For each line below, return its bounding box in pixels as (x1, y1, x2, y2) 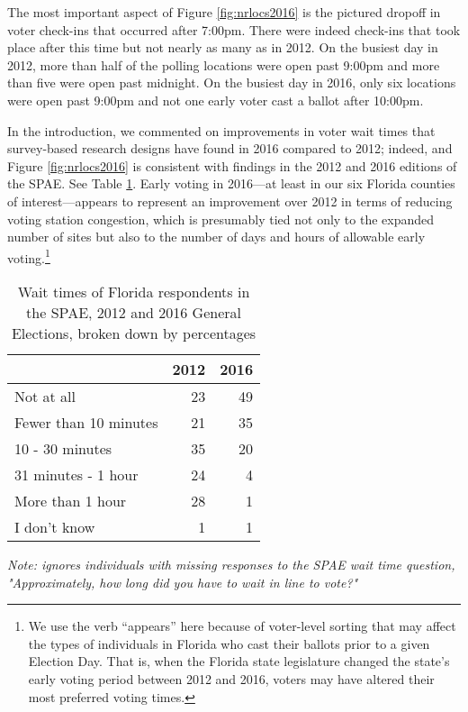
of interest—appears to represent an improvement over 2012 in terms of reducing (7, 191, 453, 210)
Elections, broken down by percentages (11, 322, 256, 343)
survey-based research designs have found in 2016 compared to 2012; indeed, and (7, 139, 453, 158)
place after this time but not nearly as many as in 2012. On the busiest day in (7, 38, 438, 57)
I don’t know (14, 516, 95, 537)
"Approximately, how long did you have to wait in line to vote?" (7, 572, 358, 591)
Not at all (14, 385, 76, 406)
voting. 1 (7, 245, 50, 267)
